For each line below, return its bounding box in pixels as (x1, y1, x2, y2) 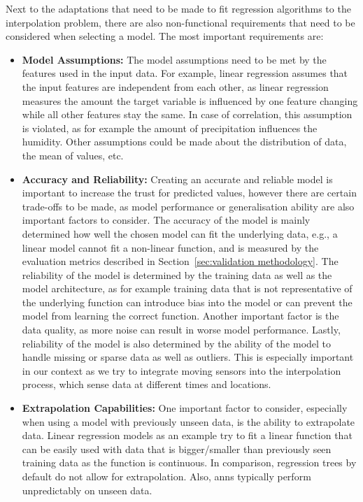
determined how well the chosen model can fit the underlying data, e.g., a (22, 226, 338, 241)
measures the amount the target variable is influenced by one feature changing (22, 93, 358, 108)
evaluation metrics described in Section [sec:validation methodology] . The (22, 254, 339, 268)
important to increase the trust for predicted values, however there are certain (22, 185, 357, 200)
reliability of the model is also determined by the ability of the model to (22, 336, 332, 350)
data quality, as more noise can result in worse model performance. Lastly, (22, 322, 341, 337)
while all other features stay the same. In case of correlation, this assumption (22, 107, 353, 122)
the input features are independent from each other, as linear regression (22, 79, 329, 94)
